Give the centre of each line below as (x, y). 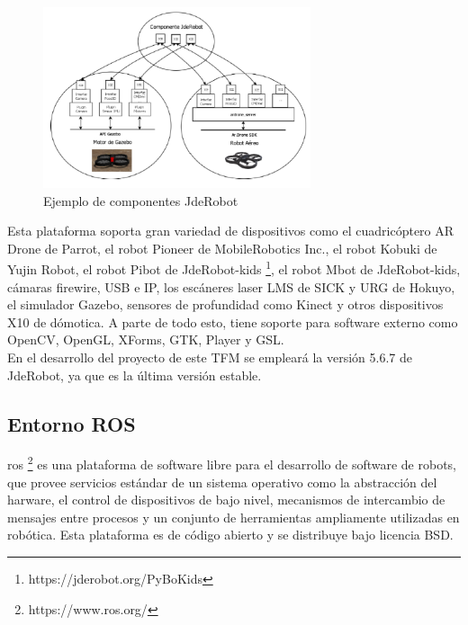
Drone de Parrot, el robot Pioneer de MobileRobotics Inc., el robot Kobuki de (222, 248)
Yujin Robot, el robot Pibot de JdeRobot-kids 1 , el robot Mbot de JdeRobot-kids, (234, 268)
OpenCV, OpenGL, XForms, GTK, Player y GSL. (146, 339)
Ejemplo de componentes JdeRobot (141, 200)
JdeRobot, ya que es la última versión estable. (135, 375)
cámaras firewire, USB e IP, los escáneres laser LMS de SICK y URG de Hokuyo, (231, 286)
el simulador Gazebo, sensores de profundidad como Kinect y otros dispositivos (225, 304)
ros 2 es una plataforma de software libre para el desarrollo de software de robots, (232, 463)
